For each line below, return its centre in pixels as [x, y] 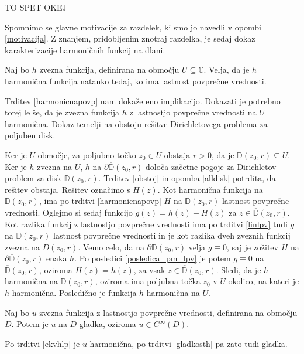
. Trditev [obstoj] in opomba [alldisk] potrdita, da [187, 178]
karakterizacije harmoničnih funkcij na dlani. [85, 50]
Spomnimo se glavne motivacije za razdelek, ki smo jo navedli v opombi [133, 27]
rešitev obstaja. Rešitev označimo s [68, 189]
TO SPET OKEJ [36, 7]
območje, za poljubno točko [87, 154]
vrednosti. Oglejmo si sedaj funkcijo [69, 212]
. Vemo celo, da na [111, 246]
